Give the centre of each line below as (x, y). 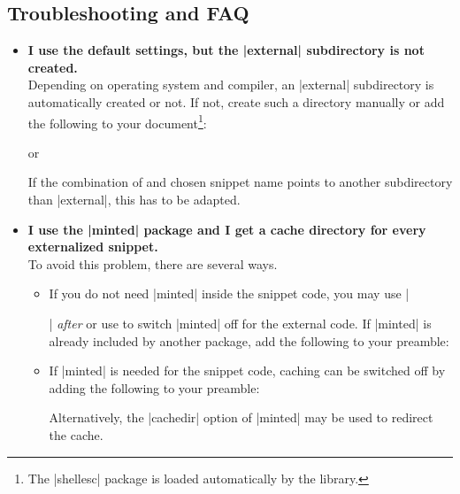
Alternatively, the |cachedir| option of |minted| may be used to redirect (241, 417)
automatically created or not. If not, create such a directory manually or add (236, 101)
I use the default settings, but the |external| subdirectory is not (226, 50)
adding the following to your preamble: (154, 387)
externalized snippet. (93, 247)
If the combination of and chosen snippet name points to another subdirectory (240, 182)
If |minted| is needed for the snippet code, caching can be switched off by (247, 370)
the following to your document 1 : (117, 121)
